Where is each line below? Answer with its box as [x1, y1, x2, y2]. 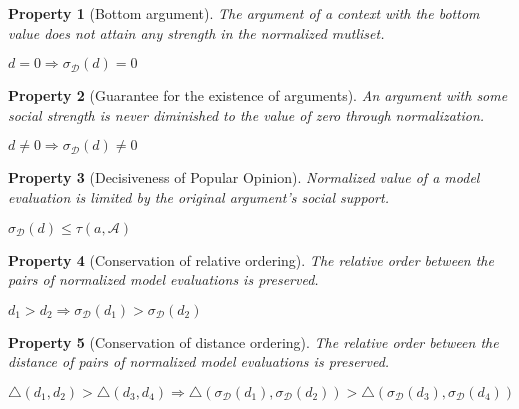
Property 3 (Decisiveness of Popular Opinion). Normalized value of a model [8, 167, 480, 188]
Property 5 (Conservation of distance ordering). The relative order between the [8, 331, 499, 352]
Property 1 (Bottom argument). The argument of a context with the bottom [8, 3, 480, 23]
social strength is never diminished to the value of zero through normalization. [8, 104, 485, 125]
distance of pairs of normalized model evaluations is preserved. [8, 351, 390, 372]
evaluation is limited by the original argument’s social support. [8, 186, 389, 207]
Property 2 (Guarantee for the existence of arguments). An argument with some [8, 85, 508, 106]
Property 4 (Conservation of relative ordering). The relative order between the [8, 249, 494, 270]
